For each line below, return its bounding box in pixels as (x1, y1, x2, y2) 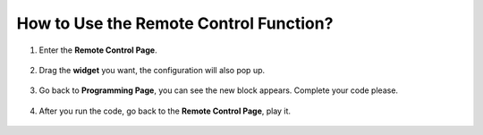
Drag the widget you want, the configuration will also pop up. (38, 64, 266, 75)
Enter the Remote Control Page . (38, 45, 157, 55)
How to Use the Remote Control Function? (16, 13, 334, 33)
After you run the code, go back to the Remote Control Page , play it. (38, 105, 291, 116)
